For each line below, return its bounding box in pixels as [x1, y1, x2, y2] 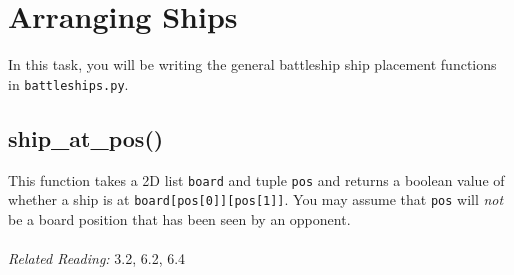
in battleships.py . [8, 73, 129, 94]
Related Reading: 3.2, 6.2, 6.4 [8, 248, 186, 269]
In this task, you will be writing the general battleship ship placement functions [8, 54, 497, 75]
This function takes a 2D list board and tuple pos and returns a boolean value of [8, 169, 505, 190]
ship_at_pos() [8, 122, 164, 153]
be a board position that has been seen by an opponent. [8, 208, 351, 229]
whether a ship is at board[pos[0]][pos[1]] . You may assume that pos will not [8, 189, 504, 210]
